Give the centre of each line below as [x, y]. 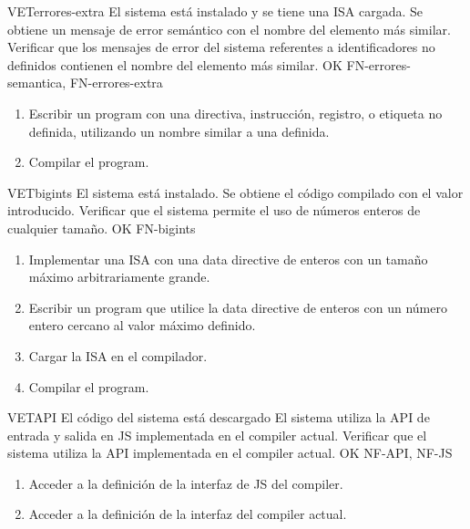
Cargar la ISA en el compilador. [118, 355]
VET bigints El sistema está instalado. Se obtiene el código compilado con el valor [235, 192]
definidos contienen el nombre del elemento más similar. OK [175, 64]
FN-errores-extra [116, 83]
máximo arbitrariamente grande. [119, 277]
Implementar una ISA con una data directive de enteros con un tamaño [228, 259]
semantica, [37, 83]
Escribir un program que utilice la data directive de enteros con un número [238, 307]
